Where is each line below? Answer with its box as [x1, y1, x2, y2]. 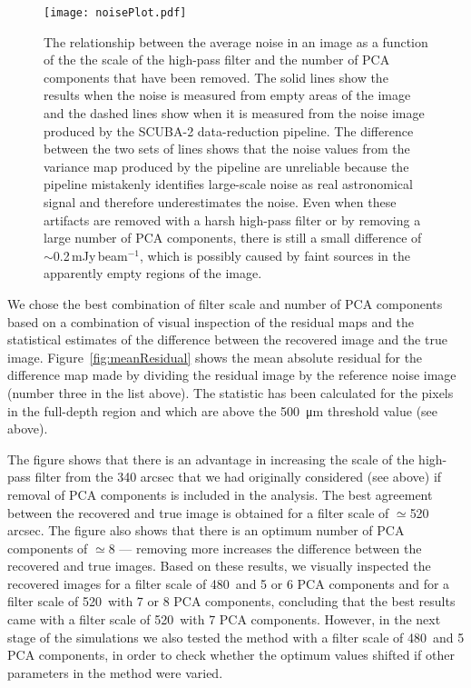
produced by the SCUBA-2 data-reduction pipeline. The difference [44, 121, 414, 140]
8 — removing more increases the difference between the [108, 538, 422, 557]
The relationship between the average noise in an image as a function [44, 32, 428, 51]
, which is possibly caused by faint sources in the [140, 245, 411, 264]
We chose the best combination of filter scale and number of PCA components [7, 294, 443, 313]
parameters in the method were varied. [7, 663, 223, 682]
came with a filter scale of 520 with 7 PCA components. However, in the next [7, 610, 441, 629]
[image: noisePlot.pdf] [44, 6, 187, 19]
